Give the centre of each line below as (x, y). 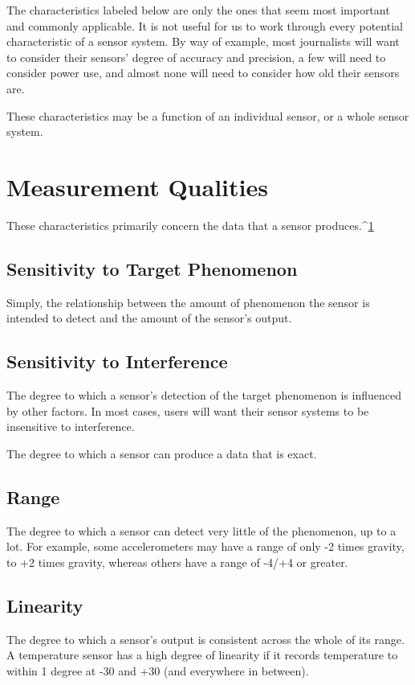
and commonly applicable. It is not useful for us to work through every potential (205, 25)
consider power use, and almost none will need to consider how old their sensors (203, 73)
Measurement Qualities (137, 186)
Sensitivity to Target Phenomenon (152, 268)
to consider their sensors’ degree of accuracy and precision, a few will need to (196, 57)
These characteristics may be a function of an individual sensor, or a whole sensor (208, 115)
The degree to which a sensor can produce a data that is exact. (162, 453)
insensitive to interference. (71, 427)
